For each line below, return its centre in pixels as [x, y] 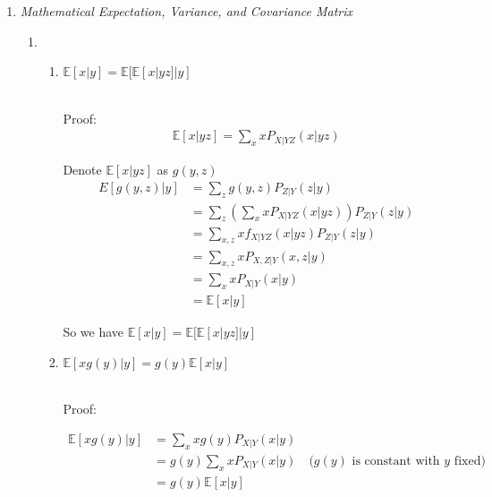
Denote [82, 170]
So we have [93, 332]
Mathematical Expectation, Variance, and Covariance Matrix [187, 11]
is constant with [396, 461]
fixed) [470, 461]
